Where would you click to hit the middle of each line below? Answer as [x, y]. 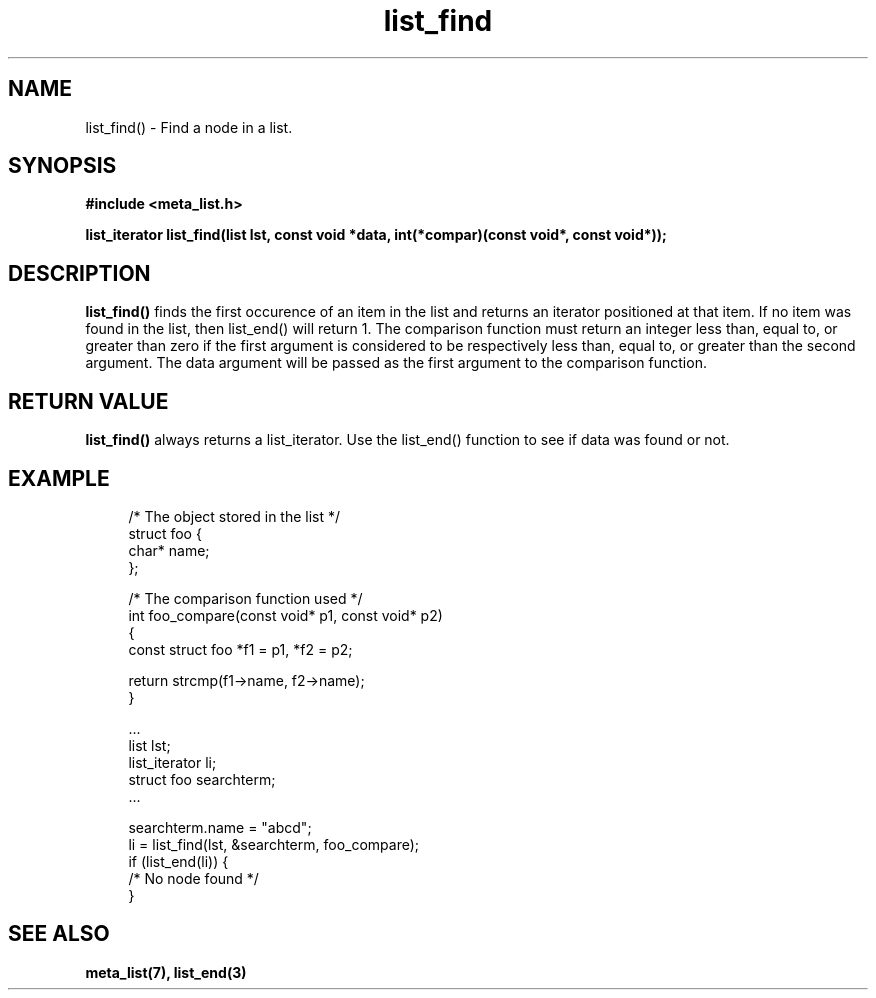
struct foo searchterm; [202, 779]
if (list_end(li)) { [178, 861]
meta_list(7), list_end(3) [166, 972]
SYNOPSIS [62, 166]
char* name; [169, 550]
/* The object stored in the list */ [234, 516]
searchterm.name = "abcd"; [220, 827]
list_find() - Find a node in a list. [189, 127]
